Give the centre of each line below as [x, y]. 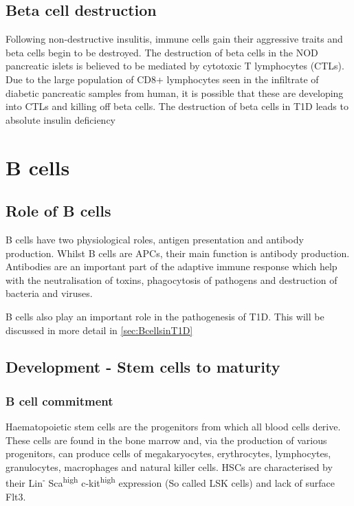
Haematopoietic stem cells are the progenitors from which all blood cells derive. [173, 427]
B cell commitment [59, 400]
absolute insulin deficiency [61, 119]
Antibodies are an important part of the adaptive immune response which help [172, 266]
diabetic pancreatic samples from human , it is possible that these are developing [175, 92]
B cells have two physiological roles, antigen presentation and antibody [155, 239]
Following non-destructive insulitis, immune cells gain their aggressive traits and [174, 39]
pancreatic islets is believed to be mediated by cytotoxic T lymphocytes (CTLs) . [175, 66]
